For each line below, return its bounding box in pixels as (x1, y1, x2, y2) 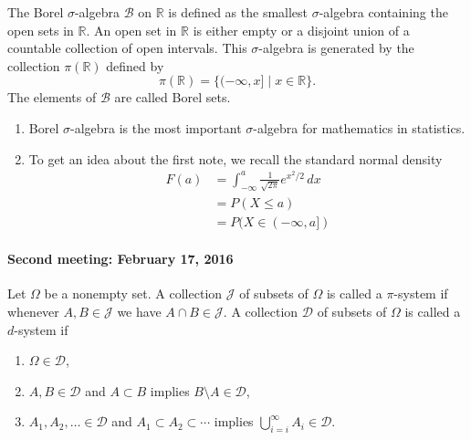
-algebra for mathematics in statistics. (253, 118, 466, 137)
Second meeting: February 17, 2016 (7, 249, 234, 268)
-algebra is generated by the (258, 38, 414, 58)
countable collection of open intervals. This (7, 38, 247, 58)
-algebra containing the (319, 3, 448, 21)
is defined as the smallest (168, 3, 309, 21)
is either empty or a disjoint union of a (193, 20, 410, 39)
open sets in (7, 20, 74, 39)
